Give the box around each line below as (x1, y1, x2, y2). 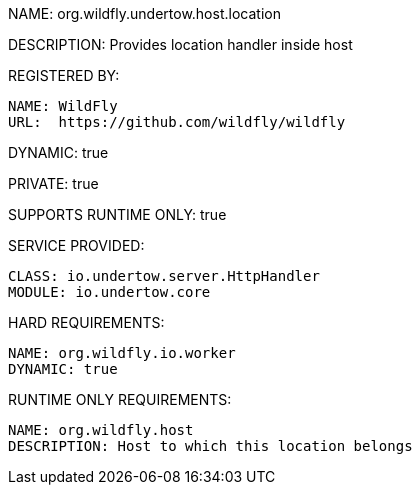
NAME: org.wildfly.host (8, 422, 194, 438)
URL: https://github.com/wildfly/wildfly (8, 114, 346, 130)
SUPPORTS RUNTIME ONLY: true (8, 206, 227, 223)
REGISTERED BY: (8, 67, 120, 84)
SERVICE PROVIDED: (8, 237, 145, 254)
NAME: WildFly (8, 98, 118, 114)
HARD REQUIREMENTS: (8, 314, 165, 331)
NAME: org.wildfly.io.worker (8, 345, 236, 361)
